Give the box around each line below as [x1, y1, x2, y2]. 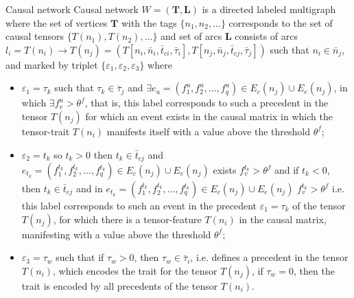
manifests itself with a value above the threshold [106, 124, 311, 138]
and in [75, 181, 103, 196]
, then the [294, 263, 335, 277]
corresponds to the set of [228, 15, 333, 30]
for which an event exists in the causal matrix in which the [85, 108, 333, 123]
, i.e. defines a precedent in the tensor [190, 250, 349, 264]
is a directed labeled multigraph [202, 2, 336, 16]
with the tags [121, 15, 177, 30]
